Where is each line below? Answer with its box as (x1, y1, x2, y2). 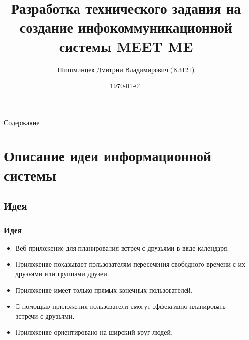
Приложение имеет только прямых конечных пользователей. (15, 285, 193, 295)
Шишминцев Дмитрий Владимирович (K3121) (57, 64, 195, 74)
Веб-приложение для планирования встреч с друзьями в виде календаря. (15, 242, 229, 253)
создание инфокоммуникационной (19, 17, 233, 37)
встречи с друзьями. (15, 310, 75, 321)
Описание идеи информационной (4, 146, 212, 166)
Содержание (4, 117, 40, 127)
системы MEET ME (59, 36, 193, 56)
